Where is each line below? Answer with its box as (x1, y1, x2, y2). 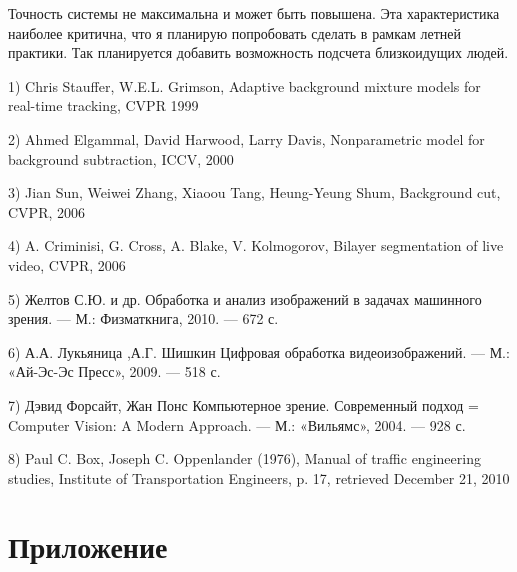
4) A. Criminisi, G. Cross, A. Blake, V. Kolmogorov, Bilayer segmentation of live (8, 235, 504, 256)
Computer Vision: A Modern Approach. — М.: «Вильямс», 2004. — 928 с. (8, 414, 466, 435)
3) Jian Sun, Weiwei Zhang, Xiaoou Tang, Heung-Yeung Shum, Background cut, (8, 182, 501, 203)
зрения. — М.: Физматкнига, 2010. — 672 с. (8, 308, 279, 329)
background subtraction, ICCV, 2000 (8, 148, 234, 169)
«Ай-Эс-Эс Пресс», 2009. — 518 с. (8, 361, 221, 382)
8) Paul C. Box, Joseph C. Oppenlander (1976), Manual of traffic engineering (8, 448, 481, 469)
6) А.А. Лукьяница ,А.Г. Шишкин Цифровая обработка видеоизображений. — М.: (8, 341, 510, 362)
